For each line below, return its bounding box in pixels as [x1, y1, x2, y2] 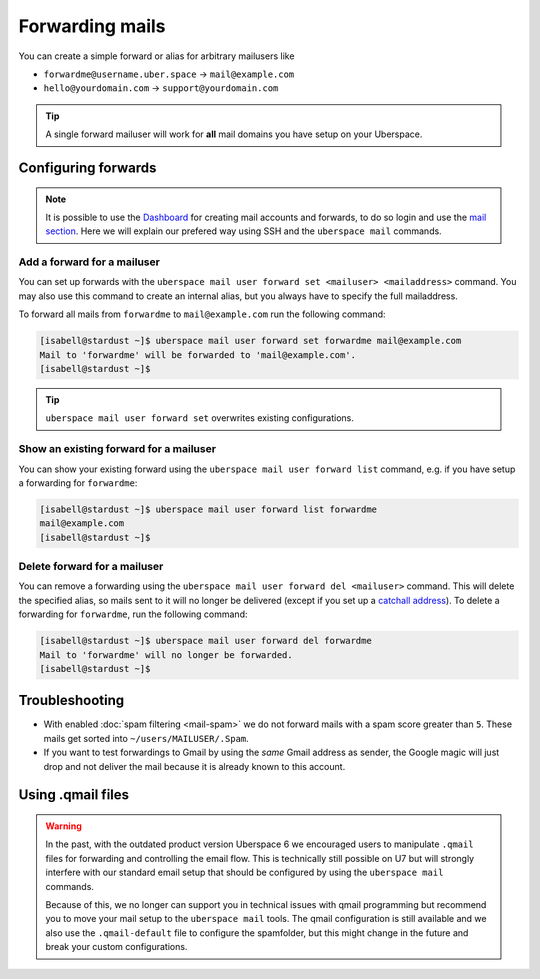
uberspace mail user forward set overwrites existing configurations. [45, 412, 355, 424]
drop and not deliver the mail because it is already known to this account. [43, 760, 346, 772]
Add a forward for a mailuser [18, 255, 160, 269]
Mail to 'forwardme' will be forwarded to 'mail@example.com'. [39, 349, 357, 360]
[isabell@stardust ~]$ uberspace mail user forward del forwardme [39, 635, 372, 647]
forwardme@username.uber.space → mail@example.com [43, 68, 295, 80]
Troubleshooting [18, 692, 125, 709]
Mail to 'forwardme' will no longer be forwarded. [39, 649, 294, 660]
